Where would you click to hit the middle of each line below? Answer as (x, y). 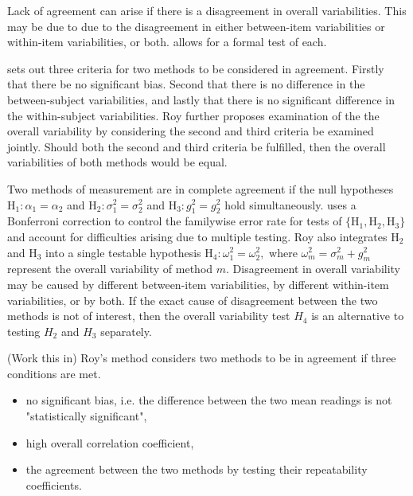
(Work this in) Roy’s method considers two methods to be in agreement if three (202, 358)
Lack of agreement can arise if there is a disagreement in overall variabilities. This (207, 10)
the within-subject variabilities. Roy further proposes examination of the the (193, 115)
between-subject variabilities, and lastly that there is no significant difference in (201, 99)
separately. (126, 331)
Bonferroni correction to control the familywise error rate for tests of (175, 221)
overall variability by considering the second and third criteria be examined (191, 131)
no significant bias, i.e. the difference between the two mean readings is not (209, 400)
